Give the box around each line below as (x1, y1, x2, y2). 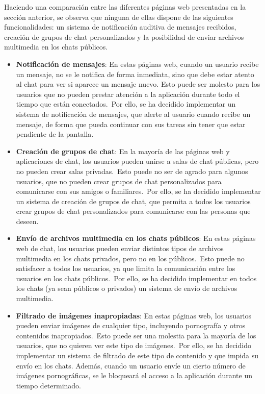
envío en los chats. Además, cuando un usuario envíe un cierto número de (16, 360, 246, 371)
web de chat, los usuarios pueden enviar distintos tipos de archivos (16, 243, 224, 254)
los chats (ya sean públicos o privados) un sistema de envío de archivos (16, 283, 237, 293)
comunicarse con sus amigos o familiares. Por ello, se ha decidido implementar (16, 186, 261, 196)
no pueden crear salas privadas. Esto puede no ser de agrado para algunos (16, 165, 248, 176)
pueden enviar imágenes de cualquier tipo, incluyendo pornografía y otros (16, 320, 246, 331)
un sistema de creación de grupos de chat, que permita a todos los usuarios (16, 195, 251, 206)
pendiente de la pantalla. (16, 129, 94, 139)
